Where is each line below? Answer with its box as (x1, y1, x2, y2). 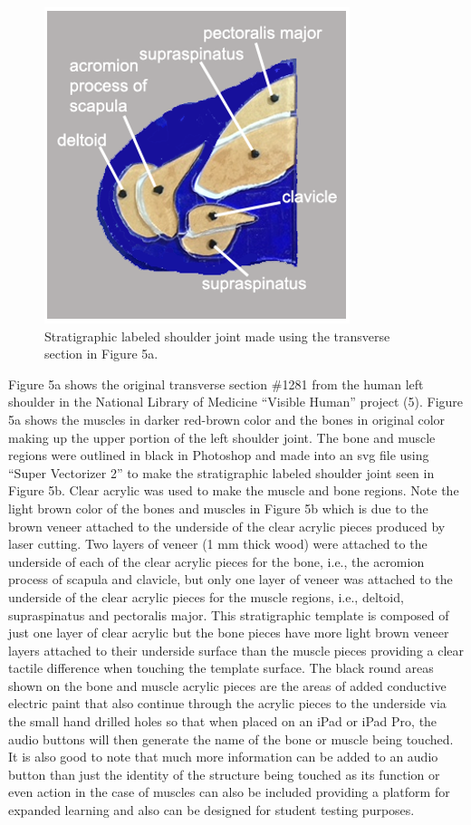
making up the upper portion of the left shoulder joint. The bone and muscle (8, 427, 436, 446)
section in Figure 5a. (44, 344, 159, 363)
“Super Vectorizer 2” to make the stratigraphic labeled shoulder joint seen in (8, 463, 435, 482)
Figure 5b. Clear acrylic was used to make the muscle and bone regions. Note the (8, 481, 459, 500)
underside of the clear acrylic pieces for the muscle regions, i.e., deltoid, (8, 587, 404, 606)
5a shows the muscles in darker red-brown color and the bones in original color (8, 409, 446, 428)
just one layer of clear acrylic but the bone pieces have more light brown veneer (8, 623, 449, 642)
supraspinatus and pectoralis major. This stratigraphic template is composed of (8, 605, 449, 624)
